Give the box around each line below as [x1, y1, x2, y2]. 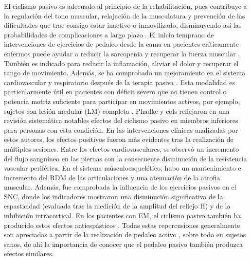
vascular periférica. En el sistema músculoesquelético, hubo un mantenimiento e [4, 163, 241, 173]
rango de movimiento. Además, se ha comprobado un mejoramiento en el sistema [4, 68, 246, 78]
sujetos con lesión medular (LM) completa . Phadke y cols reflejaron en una [4, 105, 230, 116]
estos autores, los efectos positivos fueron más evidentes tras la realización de [4, 134, 233, 144]
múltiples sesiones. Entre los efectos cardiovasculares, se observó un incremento [4, 143, 239, 154]
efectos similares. [4, 248, 54, 259]
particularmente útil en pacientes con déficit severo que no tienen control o [4, 87, 227, 97]
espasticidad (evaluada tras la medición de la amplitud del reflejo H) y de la [4, 201, 231, 211]
